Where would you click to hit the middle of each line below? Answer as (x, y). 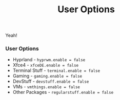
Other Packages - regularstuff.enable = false (63, 92)
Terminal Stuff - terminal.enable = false (56, 70)
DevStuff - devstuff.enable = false (51, 81)
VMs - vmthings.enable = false (46, 87)
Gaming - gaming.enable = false (47, 76)
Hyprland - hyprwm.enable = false (49, 60)
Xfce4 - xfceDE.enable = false (45, 65)
